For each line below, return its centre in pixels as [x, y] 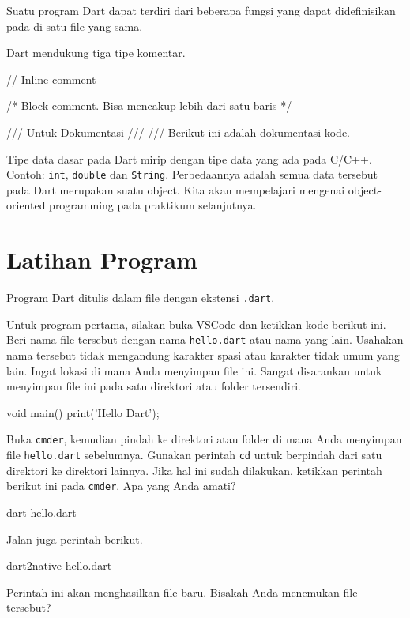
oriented [26, 205]
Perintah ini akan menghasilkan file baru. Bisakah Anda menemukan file [182, 592]
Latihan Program [102, 260]
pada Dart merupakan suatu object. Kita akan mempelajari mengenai [176, 189]
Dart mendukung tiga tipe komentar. [96, 53]
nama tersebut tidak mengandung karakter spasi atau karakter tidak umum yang [203, 355]
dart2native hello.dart [59, 565]
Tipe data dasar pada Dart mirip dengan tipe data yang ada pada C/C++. [189, 158]
